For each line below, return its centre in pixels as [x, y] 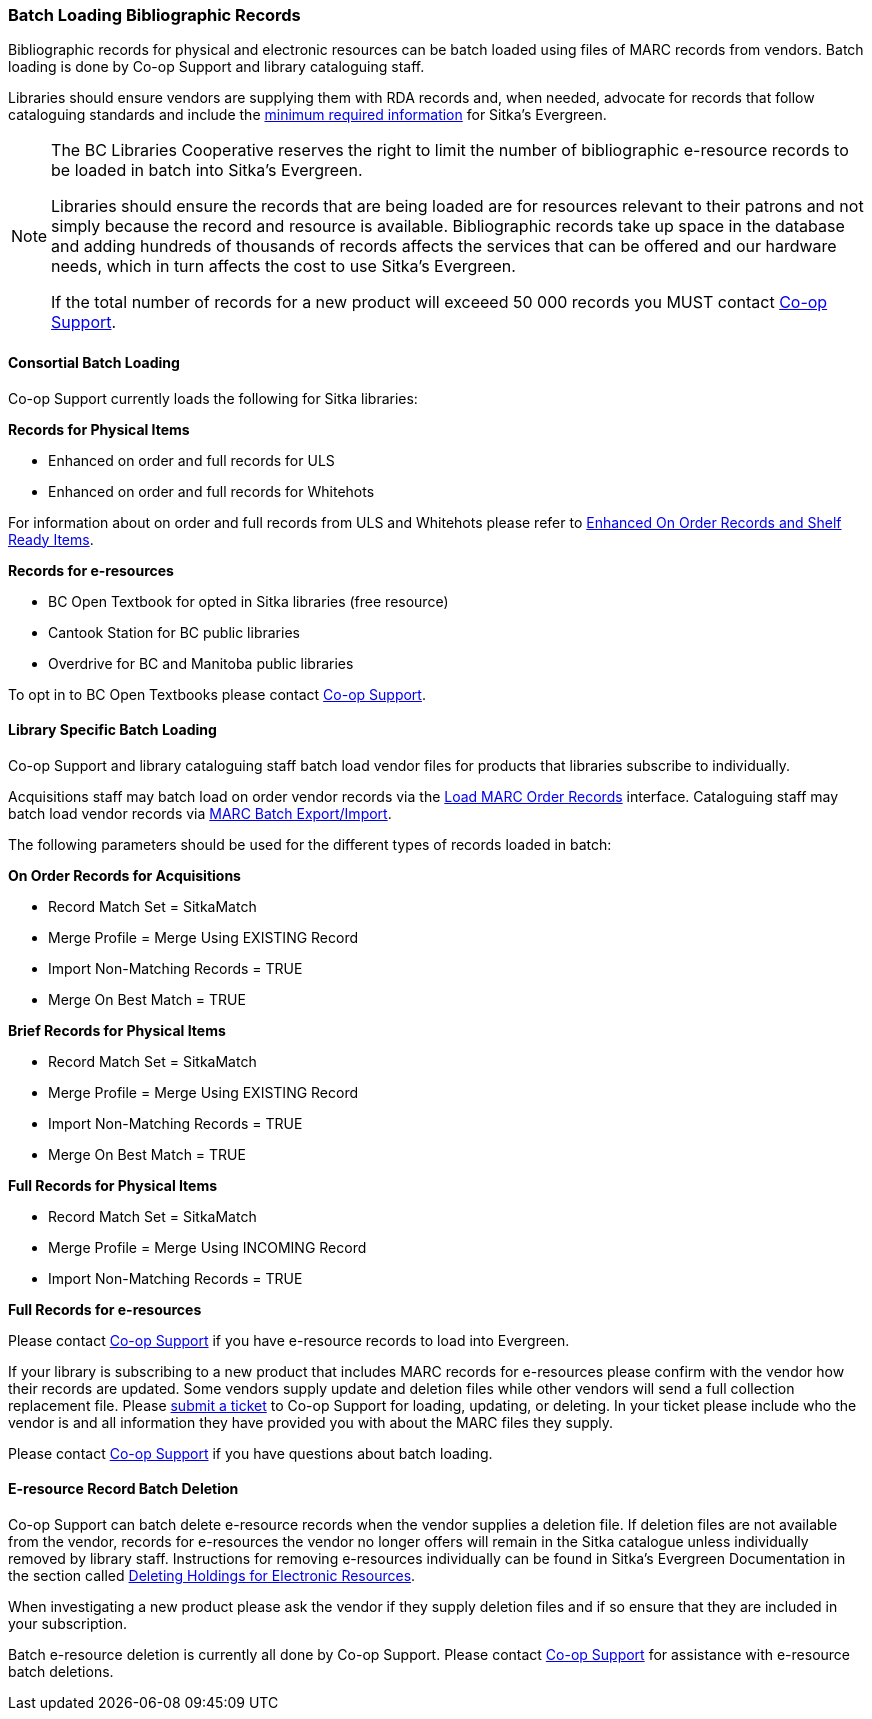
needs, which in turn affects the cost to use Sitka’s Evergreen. [283, 266]
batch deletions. [61, 1672]
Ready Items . [51, 539]
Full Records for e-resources [105, 1309]
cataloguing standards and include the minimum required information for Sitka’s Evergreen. [307, 115]
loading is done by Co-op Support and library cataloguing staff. [216, 67]
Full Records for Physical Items [113, 1185]
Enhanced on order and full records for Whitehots [211, 491]
